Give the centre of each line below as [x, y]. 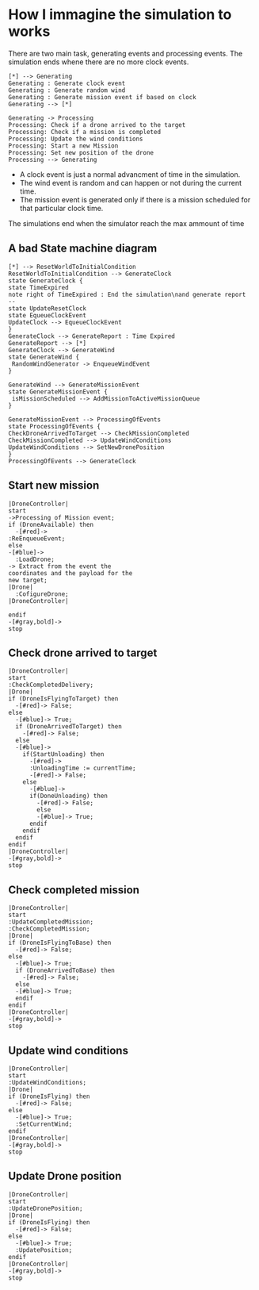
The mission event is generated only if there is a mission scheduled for [135, 199]
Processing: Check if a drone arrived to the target [97, 125]
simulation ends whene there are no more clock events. [99, 62]
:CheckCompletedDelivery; [51, 685]
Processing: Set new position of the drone [81, 152]
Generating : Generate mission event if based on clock [102, 97]
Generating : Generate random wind [67, 90]
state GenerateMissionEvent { [58, 392]
